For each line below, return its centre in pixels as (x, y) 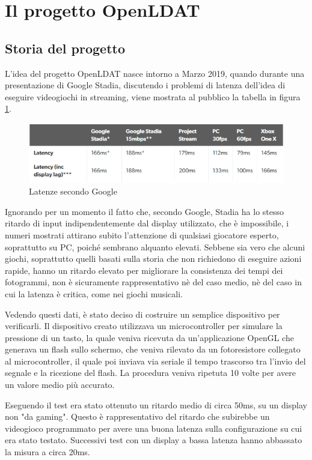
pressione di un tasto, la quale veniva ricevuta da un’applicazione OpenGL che (149, 337)
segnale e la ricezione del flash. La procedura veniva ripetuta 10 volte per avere (150, 373)
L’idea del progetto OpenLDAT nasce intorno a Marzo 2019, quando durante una (155, 73)
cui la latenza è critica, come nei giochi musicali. (94, 293)
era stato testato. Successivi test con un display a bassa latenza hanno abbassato (154, 440)
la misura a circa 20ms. (47, 452)
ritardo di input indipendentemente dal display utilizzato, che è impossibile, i (147, 223)
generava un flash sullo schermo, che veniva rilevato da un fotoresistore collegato (153, 349)
